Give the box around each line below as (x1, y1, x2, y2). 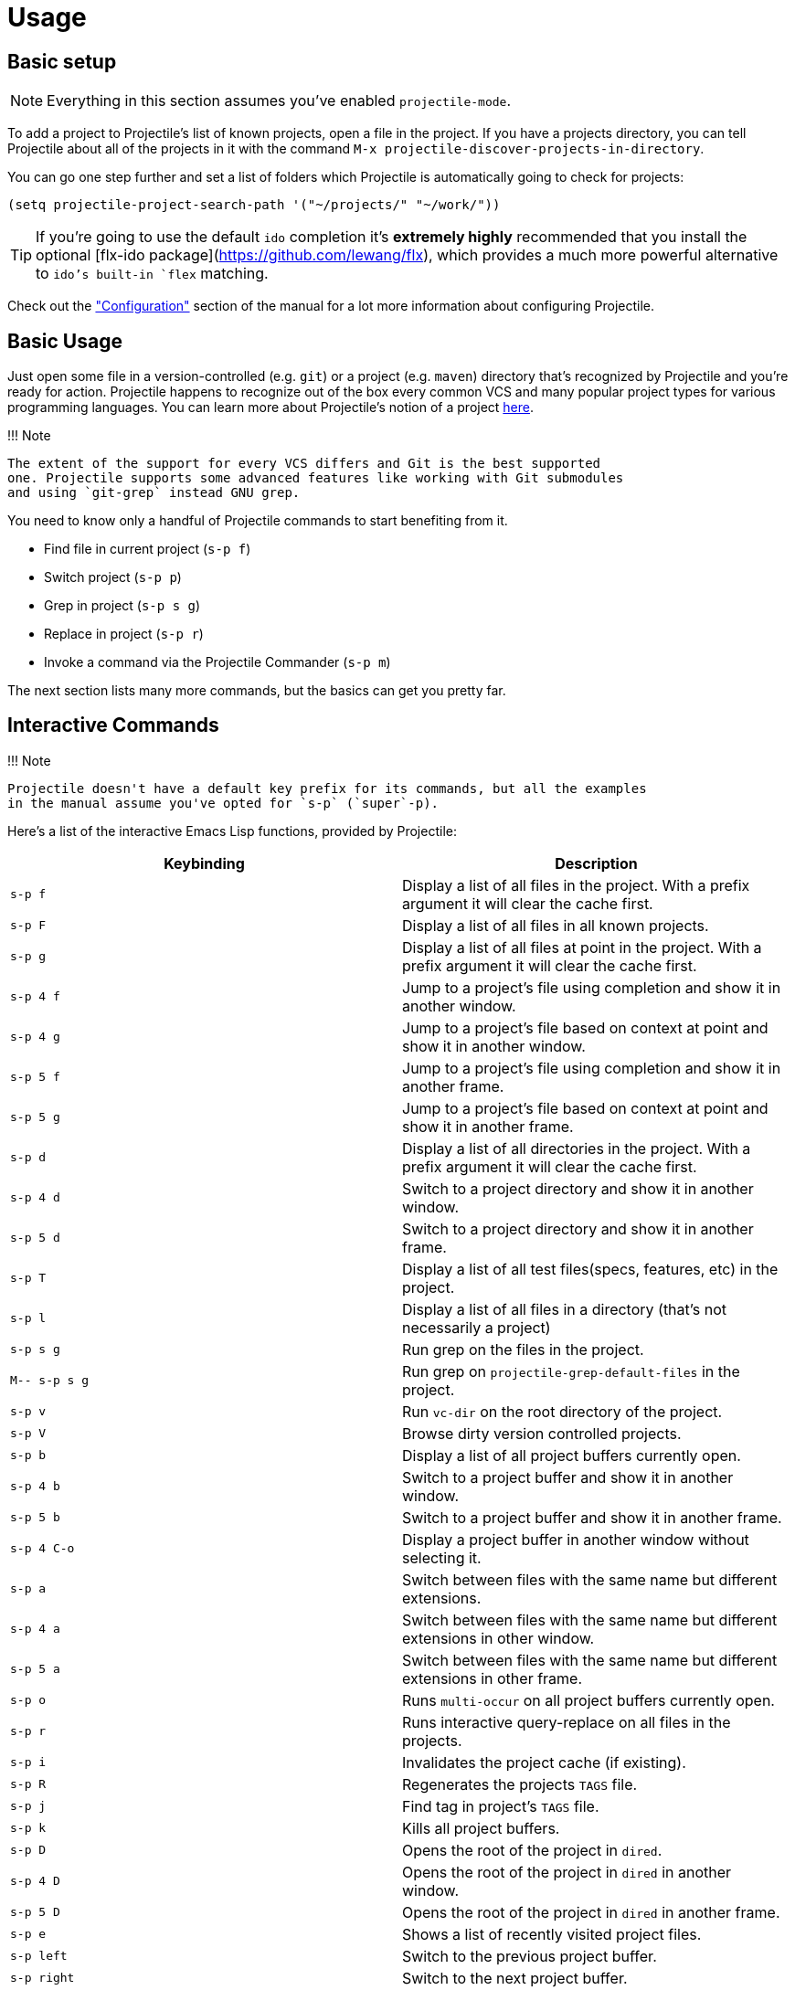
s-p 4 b (10, 1479, 60, 1494)
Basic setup (7, 49, 117, 73)
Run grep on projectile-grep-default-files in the (402, 1361, 740, 1381)
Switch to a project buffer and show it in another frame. (402, 1508, 782, 1527)
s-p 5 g (10, 1110, 60, 1125)
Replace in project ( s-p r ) (44, 626, 204, 642)
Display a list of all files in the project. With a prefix (402, 875, 750, 894)
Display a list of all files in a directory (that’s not (402, 1299, 726, 1318)
